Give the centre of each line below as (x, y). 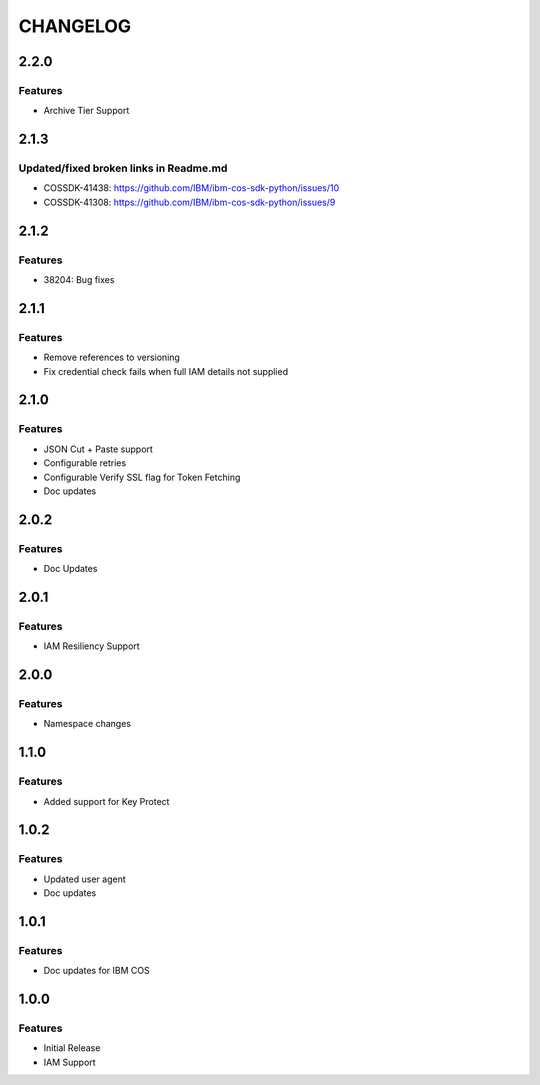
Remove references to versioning (111, 357)
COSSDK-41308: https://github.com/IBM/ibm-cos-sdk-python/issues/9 (189, 202)
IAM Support (69, 1062)
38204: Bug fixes (79, 280)
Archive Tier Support (86, 111)
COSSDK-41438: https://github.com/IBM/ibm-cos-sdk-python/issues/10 (191, 188)
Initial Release (72, 1048)
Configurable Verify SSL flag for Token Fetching (142, 477)
